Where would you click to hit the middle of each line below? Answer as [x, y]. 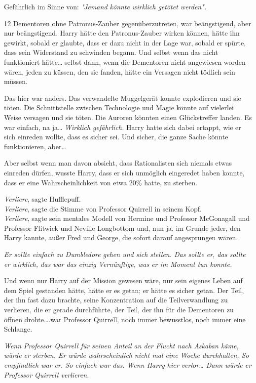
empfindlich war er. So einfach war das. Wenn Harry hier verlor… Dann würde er [128, 365]
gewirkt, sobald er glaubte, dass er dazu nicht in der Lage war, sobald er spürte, [125, 42]
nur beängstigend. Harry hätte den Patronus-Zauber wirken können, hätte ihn [122, 33]
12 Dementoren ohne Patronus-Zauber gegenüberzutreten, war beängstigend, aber [128, 23]
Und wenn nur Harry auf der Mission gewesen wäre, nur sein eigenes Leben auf [123, 280]
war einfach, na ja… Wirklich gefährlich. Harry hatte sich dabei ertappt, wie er [123, 127]
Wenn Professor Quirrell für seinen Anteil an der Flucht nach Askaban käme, [121, 345]
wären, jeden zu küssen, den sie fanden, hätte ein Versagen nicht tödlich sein [120, 71]
